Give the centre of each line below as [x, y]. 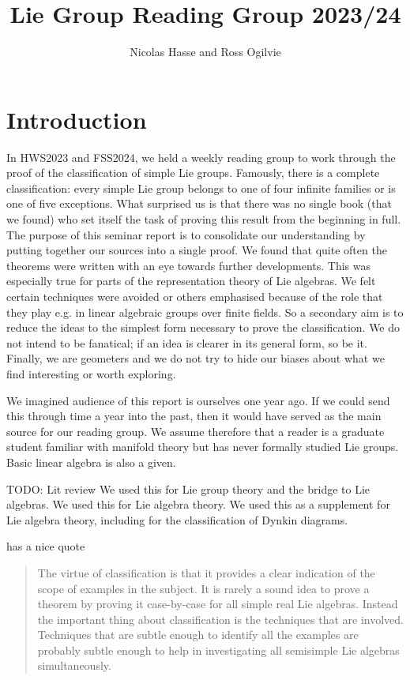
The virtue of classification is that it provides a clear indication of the [206, 572]
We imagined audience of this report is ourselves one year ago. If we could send [198, 400]
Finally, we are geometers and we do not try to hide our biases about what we [196, 358]
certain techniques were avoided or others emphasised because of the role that [195, 296]
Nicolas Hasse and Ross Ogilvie [205, 52]
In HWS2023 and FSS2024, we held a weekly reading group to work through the [201, 157]
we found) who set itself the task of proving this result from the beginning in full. [204, 219]
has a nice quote [46, 546]
